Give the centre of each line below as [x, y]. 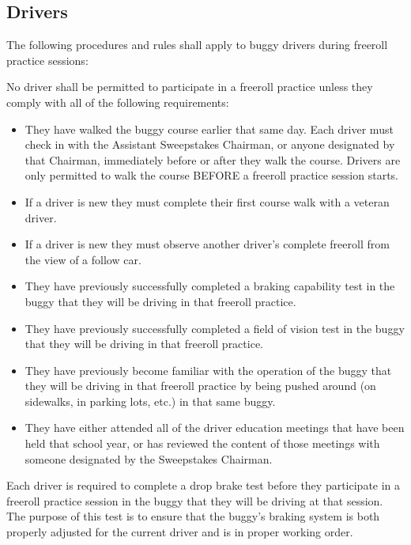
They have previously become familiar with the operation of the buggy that [208, 370]
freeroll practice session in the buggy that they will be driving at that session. [195, 500]
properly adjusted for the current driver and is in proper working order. [180, 532]
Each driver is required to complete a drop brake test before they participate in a [204, 485]
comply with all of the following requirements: [118, 102]
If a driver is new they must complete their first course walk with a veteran [207, 201]
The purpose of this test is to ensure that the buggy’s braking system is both [193, 516]
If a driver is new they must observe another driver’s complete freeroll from [207, 244]
